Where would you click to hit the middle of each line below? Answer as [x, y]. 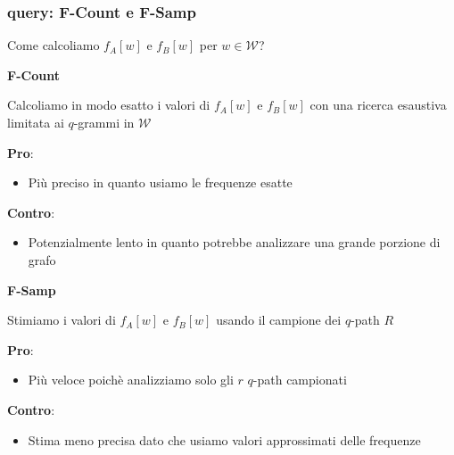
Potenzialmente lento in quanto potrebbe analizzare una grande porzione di [234, 242]
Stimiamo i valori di [62, 320]
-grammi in [104, 122]
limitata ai [36, 122]
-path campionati [300, 380]
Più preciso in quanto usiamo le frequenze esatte [160, 182]
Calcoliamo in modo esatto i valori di [109, 105]
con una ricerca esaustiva [378, 105]
